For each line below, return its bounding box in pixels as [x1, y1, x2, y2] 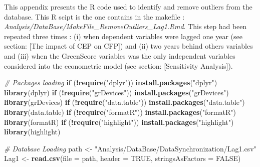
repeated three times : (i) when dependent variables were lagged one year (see [4, 31, 242, 41]
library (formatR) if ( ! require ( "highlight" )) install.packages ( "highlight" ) [4, 116, 234, 127]
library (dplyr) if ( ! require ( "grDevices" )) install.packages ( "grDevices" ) [4, 87, 229, 97]
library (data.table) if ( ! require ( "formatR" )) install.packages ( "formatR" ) [4, 106, 236, 117]
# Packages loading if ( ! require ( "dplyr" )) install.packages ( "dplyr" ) [4, 77, 217, 88]
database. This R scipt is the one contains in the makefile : [4, 11, 185, 22]
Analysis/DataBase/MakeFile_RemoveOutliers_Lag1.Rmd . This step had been [4, 21, 247, 32]
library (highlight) [4, 126, 61, 137]
